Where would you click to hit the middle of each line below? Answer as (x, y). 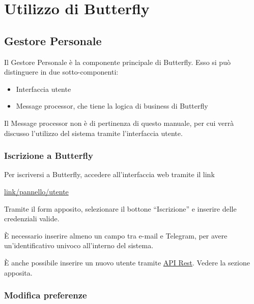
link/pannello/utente (36, 191)
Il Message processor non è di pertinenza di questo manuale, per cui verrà (119, 123)
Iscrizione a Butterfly (49, 156)
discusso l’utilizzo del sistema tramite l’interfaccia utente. (93, 133)
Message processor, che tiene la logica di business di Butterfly (112, 106)
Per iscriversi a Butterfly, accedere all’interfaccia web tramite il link (109, 174)
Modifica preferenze (46, 295)
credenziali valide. (32, 218)
